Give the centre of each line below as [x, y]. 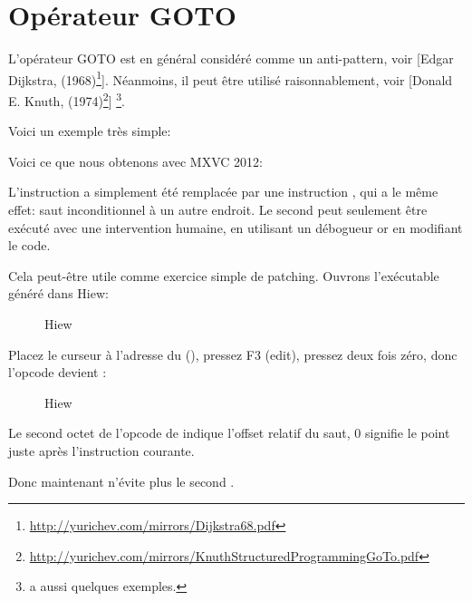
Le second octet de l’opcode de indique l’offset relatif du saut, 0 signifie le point [229, 433]
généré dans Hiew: [58, 293]
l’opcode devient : [58, 372]
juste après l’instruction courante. [101, 450]
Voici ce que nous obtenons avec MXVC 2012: [135, 161]
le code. [29, 245]
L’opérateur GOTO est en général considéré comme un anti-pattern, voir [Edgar [231, 58]
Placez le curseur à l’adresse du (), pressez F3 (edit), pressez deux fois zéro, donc [233, 354]
